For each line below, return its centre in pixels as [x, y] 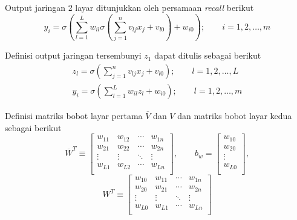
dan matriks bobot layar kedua [235, 116]
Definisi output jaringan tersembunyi [73, 55]
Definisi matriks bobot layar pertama [74, 116]
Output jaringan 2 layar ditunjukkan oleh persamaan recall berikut [129, 7]
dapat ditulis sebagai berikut [208, 55]
